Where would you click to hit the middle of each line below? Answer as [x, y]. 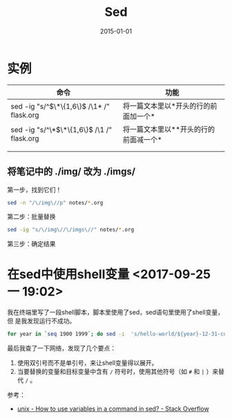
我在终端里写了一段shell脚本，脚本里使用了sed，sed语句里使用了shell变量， [116, 312]
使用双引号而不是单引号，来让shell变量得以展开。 [87, 363]
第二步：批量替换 [31, 217]
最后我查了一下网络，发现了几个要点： [61, 348]
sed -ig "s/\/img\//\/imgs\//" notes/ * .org [71, 230]
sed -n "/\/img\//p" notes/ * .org [55, 203]
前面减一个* [142, 139]
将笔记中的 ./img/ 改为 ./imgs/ [71, 171]
